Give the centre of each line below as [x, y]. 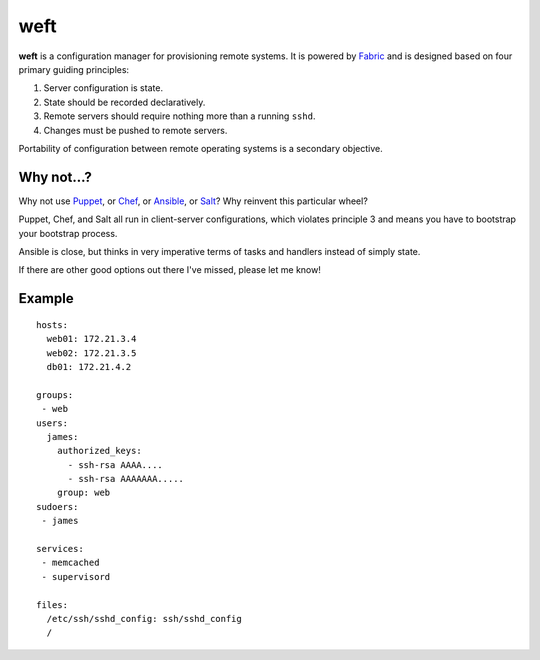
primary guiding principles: [74, 69]
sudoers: [57, 506]
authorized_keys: [99, 451]
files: [52, 604]
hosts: [52, 324]
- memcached [70, 563]
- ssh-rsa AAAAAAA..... [126, 479]
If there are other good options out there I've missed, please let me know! [170, 270]
